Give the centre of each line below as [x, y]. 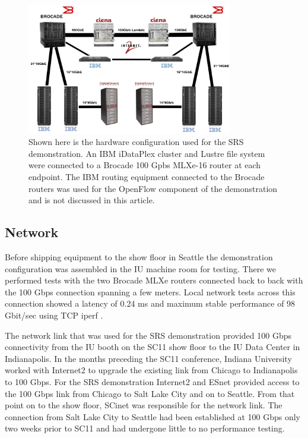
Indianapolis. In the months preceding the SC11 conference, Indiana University [148, 358]
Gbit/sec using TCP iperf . [54, 315]
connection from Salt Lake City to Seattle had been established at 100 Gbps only [153, 416]
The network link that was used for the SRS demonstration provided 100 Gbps [148, 335]
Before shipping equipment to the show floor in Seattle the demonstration [139, 256]
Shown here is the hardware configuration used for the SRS [136, 142]
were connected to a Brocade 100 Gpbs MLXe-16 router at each [145, 165]
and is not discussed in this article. [92, 200]
